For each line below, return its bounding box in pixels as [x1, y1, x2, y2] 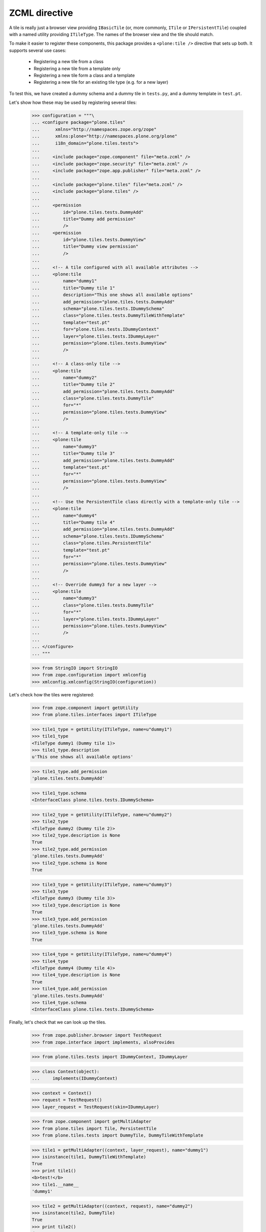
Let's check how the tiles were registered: [9, 691, 95, 697]
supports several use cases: [9, 47, 66, 53]
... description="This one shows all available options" [32, 292, 193, 298]
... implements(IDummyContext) [32, 1076, 118, 1081]
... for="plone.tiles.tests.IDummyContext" [32, 327, 160, 332]
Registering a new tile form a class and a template [33, 72, 135, 78]
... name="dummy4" [32, 513, 97, 518]
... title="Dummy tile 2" [32, 382, 115, 387]
